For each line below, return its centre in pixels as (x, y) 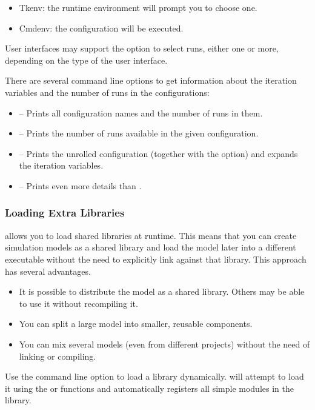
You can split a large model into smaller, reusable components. (136, 324)
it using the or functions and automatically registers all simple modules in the (149, 388)
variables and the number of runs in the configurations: (107, 92)
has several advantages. (48, 271)
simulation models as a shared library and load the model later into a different (151, 247)
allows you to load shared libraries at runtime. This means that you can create (151, 235)
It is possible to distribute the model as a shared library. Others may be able (162, 291)
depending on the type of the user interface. (86, 60)
